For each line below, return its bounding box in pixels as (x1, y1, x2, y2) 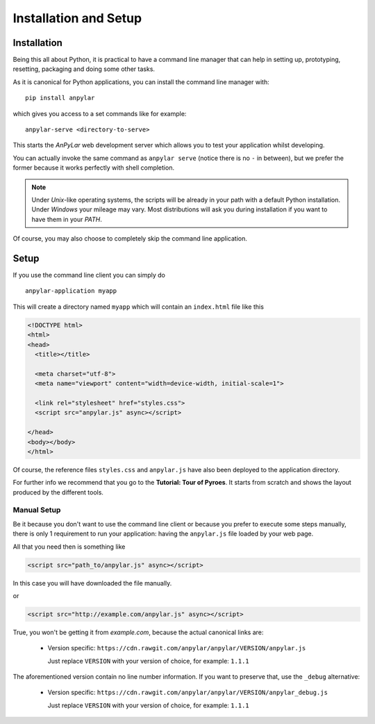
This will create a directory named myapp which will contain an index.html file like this (12, 303, 264, 311)
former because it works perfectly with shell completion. (12, 163, 175, 172)
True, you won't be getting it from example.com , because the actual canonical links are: (12, 628, 264, 636)
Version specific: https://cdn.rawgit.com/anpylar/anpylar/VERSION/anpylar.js (47, 644, 306, 652)
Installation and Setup (12, 10, 142, 26)
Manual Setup (12, 505, 61, 515)
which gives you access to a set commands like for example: (12, 109, 187, 118)
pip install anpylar (25, 94, 95, 102)
